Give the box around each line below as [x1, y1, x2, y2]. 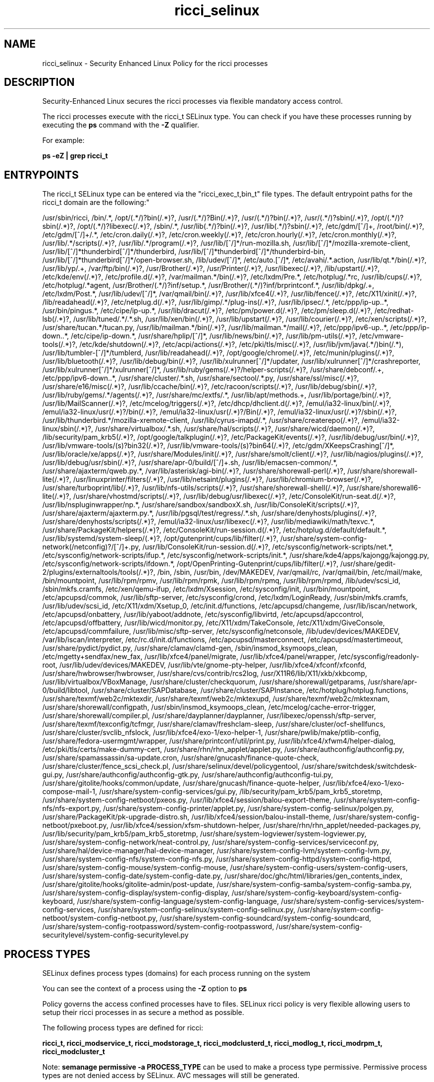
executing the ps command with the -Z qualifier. [42, 121, 199, 130]
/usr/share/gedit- [340, 559, 396, 568]
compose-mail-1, [42, 787, 98, 796]
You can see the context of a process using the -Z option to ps [42, 984, 247, 993]
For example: [42, 136, 85, 145]
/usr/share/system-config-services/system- [280, 897, 425, 906]
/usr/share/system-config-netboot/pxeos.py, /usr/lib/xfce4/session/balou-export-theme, [42, 796, 332, 805]
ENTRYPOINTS [4, 168, 79, 181]
